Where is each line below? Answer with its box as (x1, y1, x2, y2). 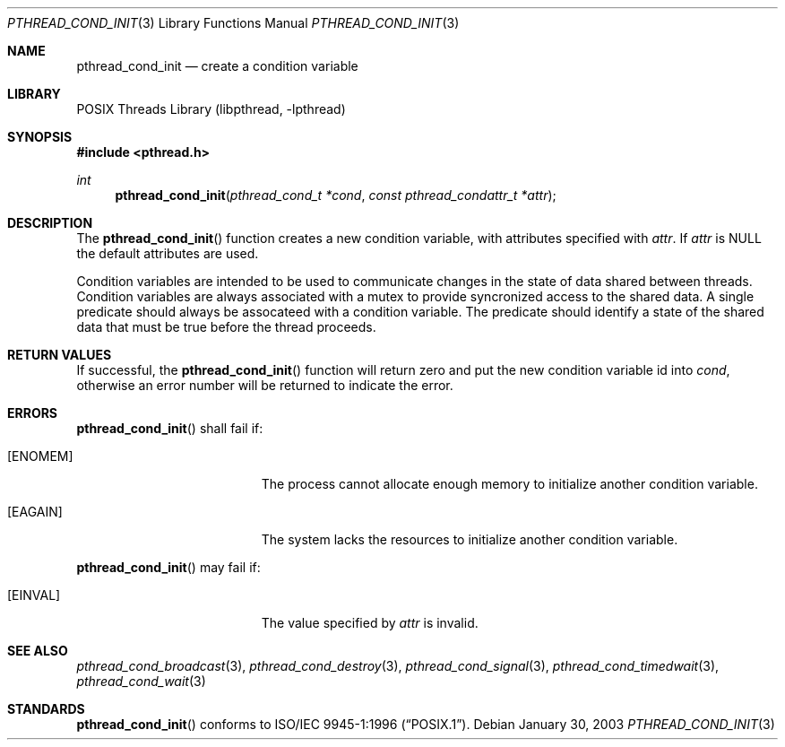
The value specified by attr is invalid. (261, 615, 479, 630)
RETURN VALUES (7, 347, 112, 362)
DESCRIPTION (7, 215, 93, 230)
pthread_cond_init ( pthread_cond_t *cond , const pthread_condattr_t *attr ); (115, 187, 556, 203)
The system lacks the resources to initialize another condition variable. (261, 532, 678, 547)
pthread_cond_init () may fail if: (76, 560, 261, 575)
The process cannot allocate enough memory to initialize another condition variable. (261, 476, 758, 491)
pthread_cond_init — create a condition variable (76, 58, 358, 74)
